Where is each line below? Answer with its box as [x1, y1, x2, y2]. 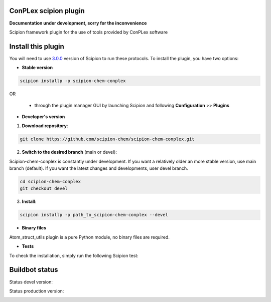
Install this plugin [9, 42, 65, 51]
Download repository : [22, 123, 68, 129]
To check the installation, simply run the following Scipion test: [9, 252, 139, 258]
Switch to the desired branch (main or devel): [22, 149, 117, 155]
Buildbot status [9, 265, 58, 274]
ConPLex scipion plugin [9, 7, 85, 15]
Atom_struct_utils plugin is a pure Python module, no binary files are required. [9, 234, 170, 240]
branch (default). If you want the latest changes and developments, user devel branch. [9, 165, 188, 171]
